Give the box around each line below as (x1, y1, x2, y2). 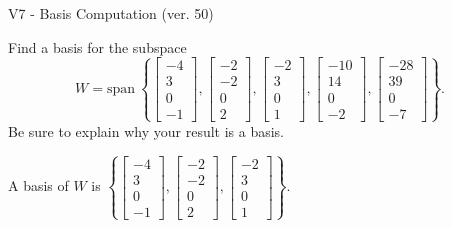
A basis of (8, 175, 69, 196)
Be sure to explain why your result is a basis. (8, 120, 285, 141)
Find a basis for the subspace (8, 36, 187, 57)
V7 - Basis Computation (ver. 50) (8, 3, 214, 23)
